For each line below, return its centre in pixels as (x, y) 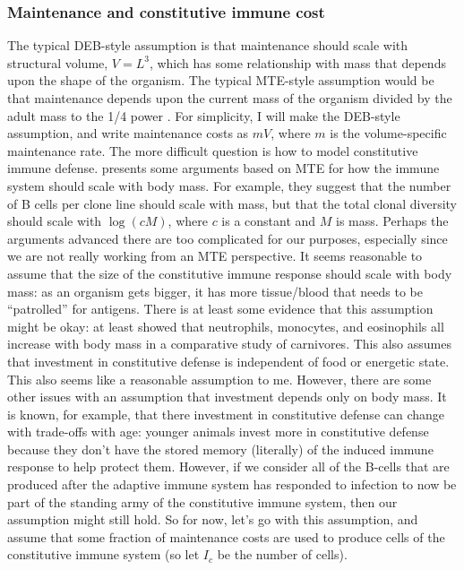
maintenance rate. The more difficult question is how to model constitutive (213, 150)
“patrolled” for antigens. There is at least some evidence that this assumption (220, 309)
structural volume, (58, 62)
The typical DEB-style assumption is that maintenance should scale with (208, 45)
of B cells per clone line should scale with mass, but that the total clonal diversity (232, 203)
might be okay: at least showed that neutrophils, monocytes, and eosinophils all (226, 326)
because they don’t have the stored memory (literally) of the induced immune (220, 449)
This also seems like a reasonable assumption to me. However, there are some (219, 379)
